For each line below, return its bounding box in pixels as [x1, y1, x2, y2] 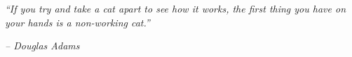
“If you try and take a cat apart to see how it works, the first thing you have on [5, 1, 346, 15]
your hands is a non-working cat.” [5, 15, 150, 29]
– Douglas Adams [5, 38, 80, 53]
